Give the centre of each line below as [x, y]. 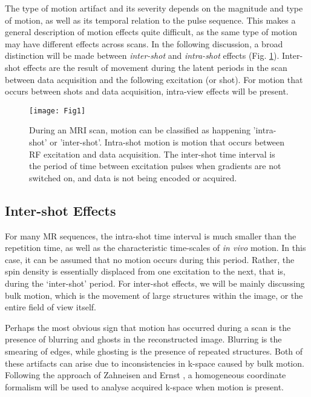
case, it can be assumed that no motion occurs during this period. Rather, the [150, 259]
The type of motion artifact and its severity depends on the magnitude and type [154, 8]
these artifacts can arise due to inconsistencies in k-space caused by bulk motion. [155, 363]
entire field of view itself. [51, 307]
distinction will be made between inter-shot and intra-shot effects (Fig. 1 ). [142, 55]
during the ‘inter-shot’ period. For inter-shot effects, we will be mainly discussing [155, 283]
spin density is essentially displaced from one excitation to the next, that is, [145, 271]
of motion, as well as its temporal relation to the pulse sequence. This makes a [150, 20]
